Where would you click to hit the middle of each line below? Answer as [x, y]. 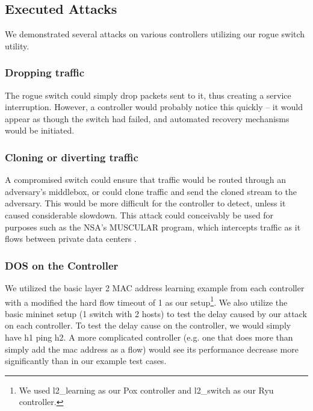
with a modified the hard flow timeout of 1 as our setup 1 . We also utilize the [146, 301]
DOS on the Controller [62, 265]
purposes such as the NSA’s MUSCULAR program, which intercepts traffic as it [153, 227]
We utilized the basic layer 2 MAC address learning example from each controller [155, 287]
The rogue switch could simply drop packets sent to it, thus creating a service [148, 95]
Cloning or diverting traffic [72, 157]
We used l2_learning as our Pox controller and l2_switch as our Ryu [146, 390]
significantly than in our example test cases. [86, 361]
